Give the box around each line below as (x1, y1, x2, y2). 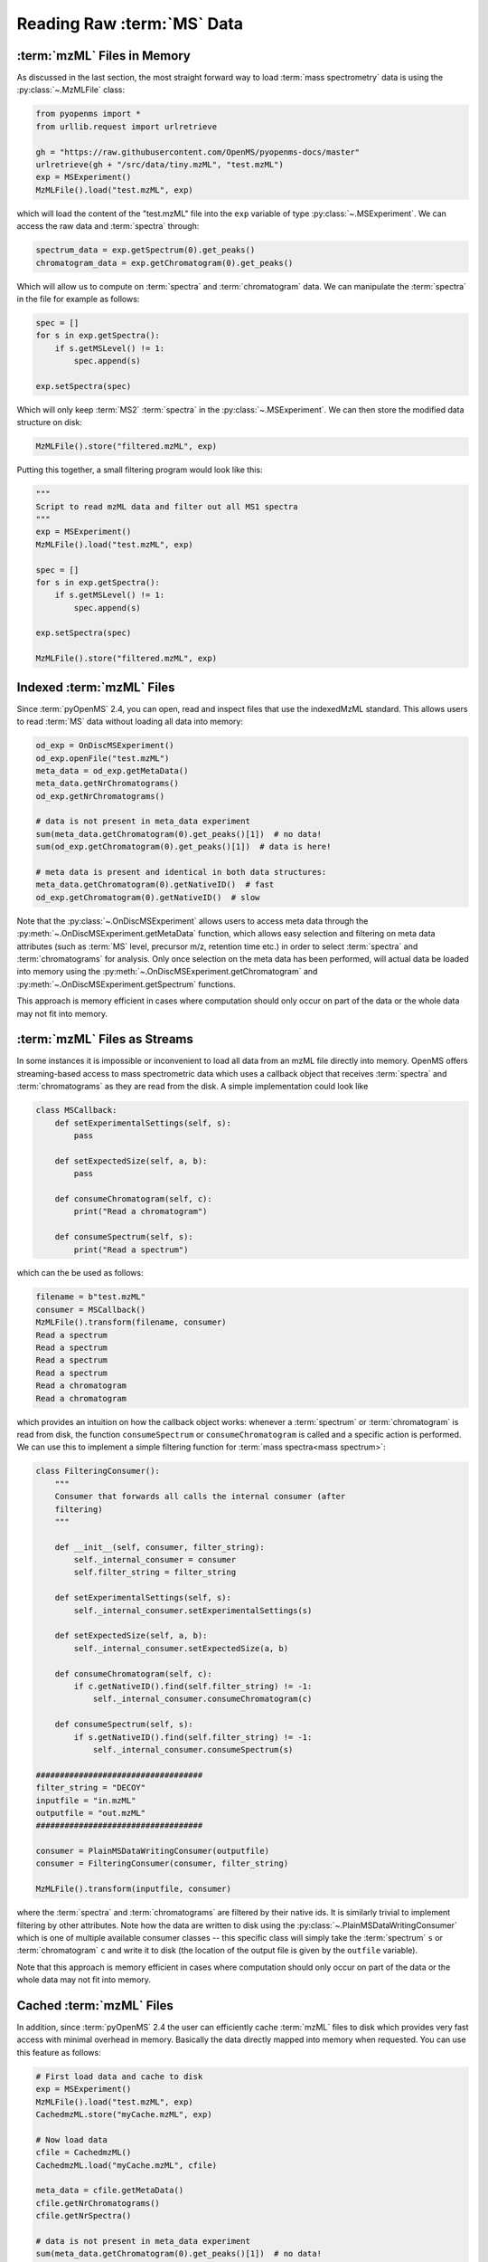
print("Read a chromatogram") (73, 1206, 208, 1217)
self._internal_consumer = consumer (73, 1554, 237, 1565)
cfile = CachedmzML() (35, 2147, 132, 2158)
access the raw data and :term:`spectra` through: (16, 221, 200, 232)
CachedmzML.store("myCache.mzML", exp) (35, 2109, 212, 2120)
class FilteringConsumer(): (35, 1466, 160, 1477)
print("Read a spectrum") (73, 1244, 189, 1255)
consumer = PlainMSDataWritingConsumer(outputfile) (35, 1846, 270, 1857)
